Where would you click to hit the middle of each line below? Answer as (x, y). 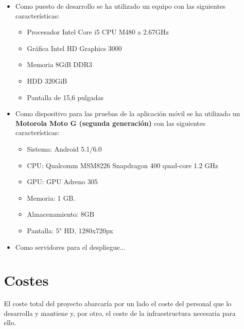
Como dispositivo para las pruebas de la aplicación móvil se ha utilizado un (128, 113)
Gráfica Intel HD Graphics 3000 (74, 48)
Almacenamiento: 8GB (61, 214)
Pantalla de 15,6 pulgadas (65, 97)
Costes (26, 280)
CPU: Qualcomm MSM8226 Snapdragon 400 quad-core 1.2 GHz (122, 165)
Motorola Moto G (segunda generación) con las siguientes (110, 123)
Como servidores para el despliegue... (70, 247)
